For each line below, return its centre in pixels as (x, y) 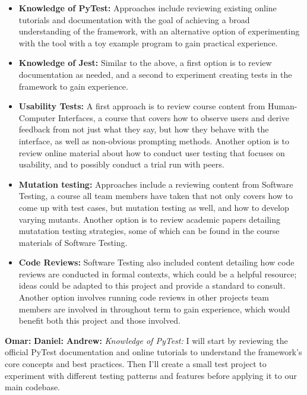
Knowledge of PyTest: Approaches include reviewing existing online (148, 8)
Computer (37, 117)
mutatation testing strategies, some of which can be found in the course (149, 231)
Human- (283, 106)
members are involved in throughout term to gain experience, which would (154, 309)
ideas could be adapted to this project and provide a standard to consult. (152, 285)
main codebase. (33, 387)
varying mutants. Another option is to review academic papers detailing (150, 219)
